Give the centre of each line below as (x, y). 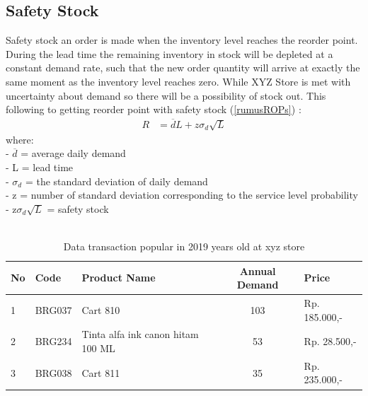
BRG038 (53, 372)
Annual (258, 270)
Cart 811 (101, 372)
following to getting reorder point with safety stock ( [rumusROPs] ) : (154, 109)
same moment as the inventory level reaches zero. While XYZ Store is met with (178, 81)
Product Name (119, 278)
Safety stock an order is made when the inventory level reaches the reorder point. (182, 40)
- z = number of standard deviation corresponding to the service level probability (182, 195)
